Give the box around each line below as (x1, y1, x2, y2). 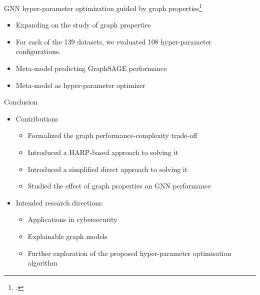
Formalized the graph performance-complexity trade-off (27, 130, 197, 140)
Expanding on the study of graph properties (15, 19, 151, 30)
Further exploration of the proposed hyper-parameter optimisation (27, 247, 231, 258)
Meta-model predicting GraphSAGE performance (15, 63, 167, 73)
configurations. (15, 46, 61, 56)
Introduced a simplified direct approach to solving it (27, 163, 188, 174)
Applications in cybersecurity (27, 214, 117, 224)
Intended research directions (15, 197, 102, 207)
